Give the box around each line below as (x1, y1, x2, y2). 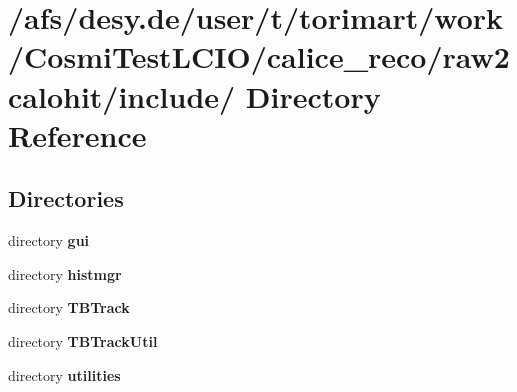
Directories (8, 183, 124, 214)
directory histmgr (8, 263, 122, 284)
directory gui (8, 230, 90, 251)
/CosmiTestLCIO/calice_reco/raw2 (8, 36, 510, 77)
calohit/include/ (8, 75, 236, 116)
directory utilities (8, 364, 121, 385)
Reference (8, 114, 147, 155)
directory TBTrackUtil (8, 330, 158, 351)
